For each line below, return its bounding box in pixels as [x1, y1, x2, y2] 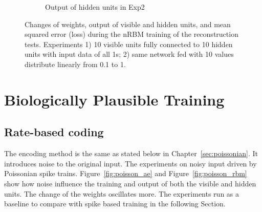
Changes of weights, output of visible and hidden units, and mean [25, 18, 231, 29]
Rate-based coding [4, 124, 104, 140]
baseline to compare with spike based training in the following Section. [4, 198, 226, 209]
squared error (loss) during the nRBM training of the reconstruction [25, 29, 238, 39]
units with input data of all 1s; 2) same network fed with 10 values [25, 49, 234, 59]
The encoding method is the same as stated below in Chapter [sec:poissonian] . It [4, 148, 258, 159]
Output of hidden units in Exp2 [45, 2, 145, 12]
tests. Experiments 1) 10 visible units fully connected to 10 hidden [25, 38, 233, 49]
